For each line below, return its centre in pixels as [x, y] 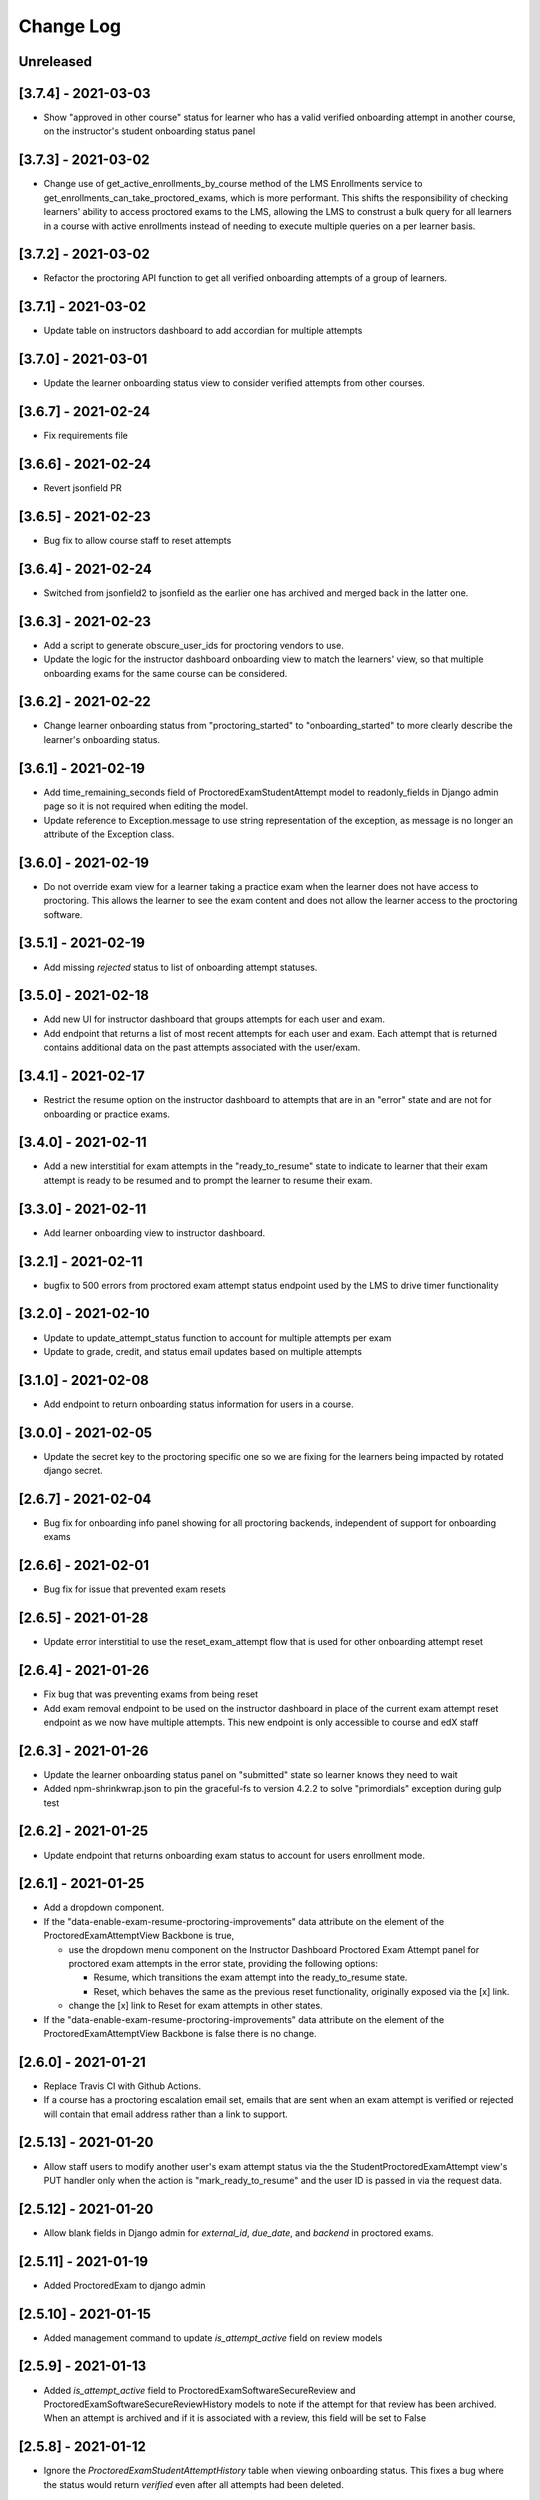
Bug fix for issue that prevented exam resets [135, 1589]
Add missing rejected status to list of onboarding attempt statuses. [180, 967]
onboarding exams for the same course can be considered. [165, 673]
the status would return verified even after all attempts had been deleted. [193, 2484]
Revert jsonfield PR [82, 488]
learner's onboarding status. [101, 739]
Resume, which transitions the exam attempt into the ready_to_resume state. [250, 1977]
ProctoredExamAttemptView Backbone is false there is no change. [180, 2033]
